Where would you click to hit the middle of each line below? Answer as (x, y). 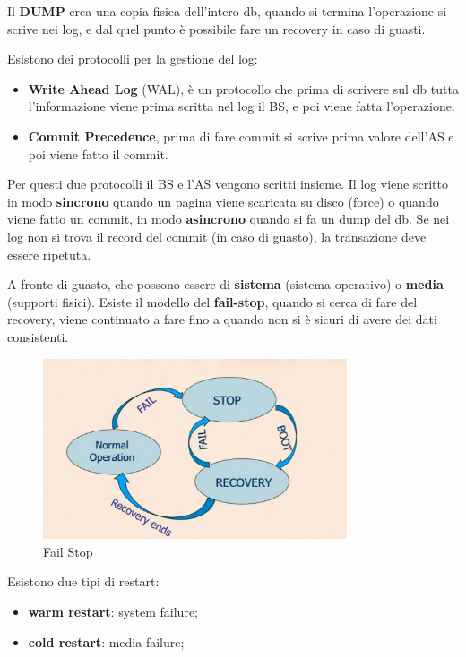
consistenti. (38, 336)
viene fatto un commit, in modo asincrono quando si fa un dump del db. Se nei (229, 219)
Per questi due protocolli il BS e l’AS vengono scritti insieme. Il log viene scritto (228, 184)
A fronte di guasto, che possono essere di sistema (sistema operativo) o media (225, 284)
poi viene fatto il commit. (98, 154)
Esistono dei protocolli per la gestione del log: (133, 59)
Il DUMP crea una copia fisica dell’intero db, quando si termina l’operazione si (227, 11)
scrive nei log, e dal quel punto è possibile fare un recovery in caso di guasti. (216, 28)
